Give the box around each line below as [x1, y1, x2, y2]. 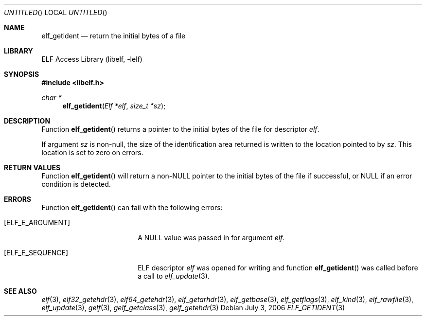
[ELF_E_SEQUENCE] [4, 249, 69, 257]
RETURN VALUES [4, 163, 61, 172]
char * [41, 93, 62, 102]
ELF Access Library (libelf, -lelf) [41, 55, 142, 63]
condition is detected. [41, 180, 111, 188]
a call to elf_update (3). [138, 272, 210, 280]
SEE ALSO [4, 287, 37, 295]
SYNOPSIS [4, 70, 39, 78]
